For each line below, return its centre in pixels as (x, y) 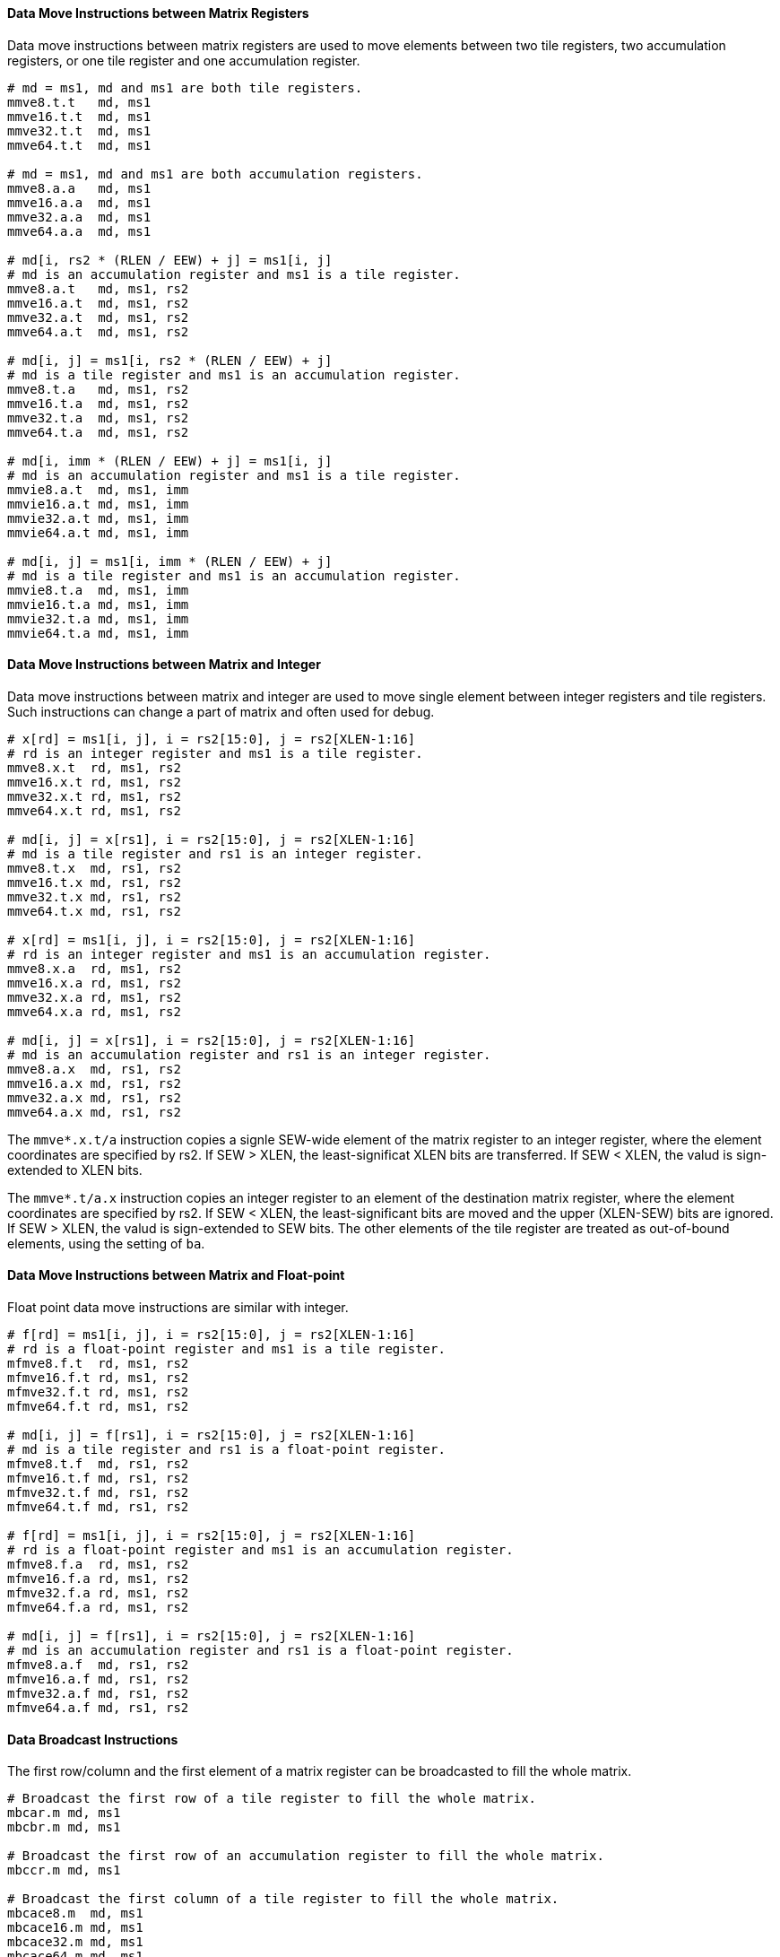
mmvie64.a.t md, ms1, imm (98, 532)
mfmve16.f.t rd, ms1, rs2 (98, 1378)
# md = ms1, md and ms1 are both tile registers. (185, 87)
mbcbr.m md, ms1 (64, 1827)
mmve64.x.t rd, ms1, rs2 (94, 810)
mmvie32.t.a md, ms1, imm (98, 618)
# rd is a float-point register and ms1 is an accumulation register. (260, 1550)
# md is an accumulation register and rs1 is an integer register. (249, 1054)
